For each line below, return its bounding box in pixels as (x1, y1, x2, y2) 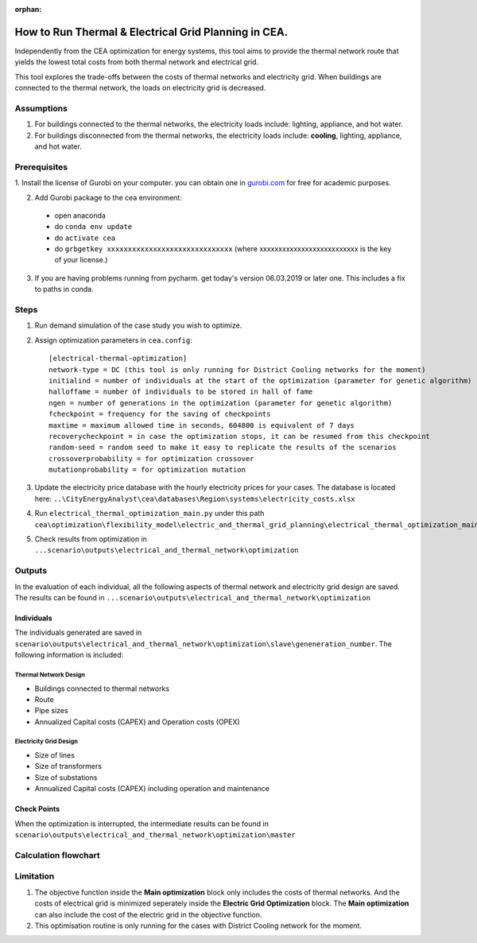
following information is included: (14, 650, 124, 660)
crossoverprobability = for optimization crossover (48, 454, 254, 463)
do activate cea (54, 233, 116, 243)
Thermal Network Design (14, 670, 85, 679)
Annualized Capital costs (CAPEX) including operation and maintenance (34, 784, 270, 794)
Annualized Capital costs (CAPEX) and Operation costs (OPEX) (34, 716, 240, 727)
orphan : (14, 5, 42, 14)
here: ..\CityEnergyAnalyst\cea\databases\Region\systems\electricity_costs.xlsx (34, 494, 355, 503)
